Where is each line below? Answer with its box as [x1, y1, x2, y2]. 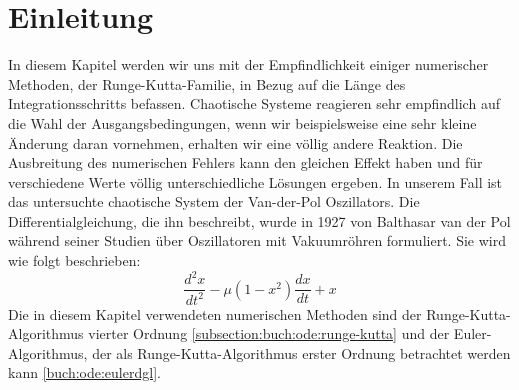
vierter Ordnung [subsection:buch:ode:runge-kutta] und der [88, 323, 450, 344]
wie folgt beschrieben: [8, 250, 141, 271]
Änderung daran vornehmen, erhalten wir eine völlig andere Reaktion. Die [8, 132, 463, 153]
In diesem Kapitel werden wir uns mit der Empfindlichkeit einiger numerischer [8, 54, 489, 75]
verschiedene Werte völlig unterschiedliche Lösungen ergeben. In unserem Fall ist [8, 171, 503, 192]
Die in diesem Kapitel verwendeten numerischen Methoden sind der [8, 303, 422, 324]
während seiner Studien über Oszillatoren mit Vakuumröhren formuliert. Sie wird [8, 230, 506, 251]
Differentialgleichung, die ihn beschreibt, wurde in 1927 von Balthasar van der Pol [8, 210, 511, 231]
